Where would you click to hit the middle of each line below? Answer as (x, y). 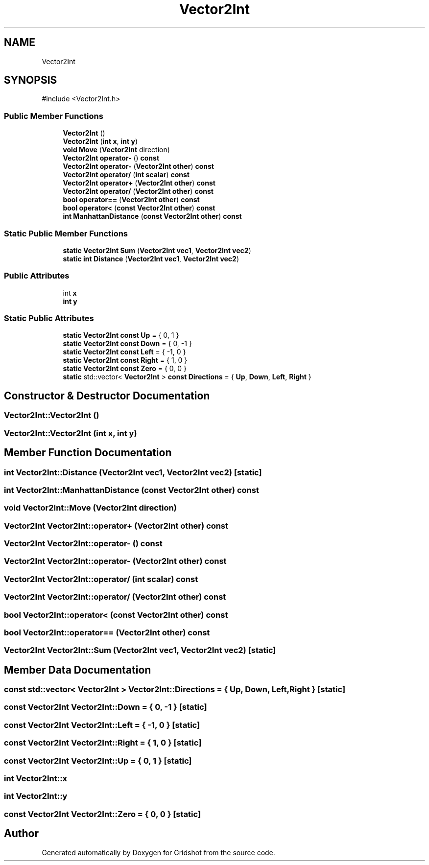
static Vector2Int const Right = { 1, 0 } (125, 360)
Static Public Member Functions (66, 233)
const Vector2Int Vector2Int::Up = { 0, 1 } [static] (98, 760)
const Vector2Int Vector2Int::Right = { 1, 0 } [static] (103, 743)
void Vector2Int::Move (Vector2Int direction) (90, 508)
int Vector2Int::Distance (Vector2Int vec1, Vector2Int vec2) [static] (133, 472)
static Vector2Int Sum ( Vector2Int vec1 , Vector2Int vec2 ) (157, 250)
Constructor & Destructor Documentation (107, 396)
